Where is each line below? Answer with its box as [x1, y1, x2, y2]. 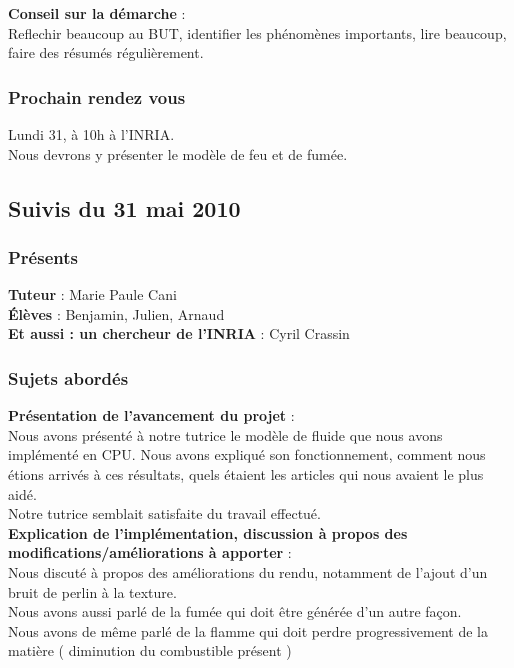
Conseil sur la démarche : [8, 3, 186, 23]
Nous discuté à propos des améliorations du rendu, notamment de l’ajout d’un [8, 561, 488, 582]
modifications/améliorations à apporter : [8, 542, 292, 563]
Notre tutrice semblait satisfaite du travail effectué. [8, 503, 321, 524]
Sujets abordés [8, 365, 129, 390]
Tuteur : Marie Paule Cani [8, 284, 177, 305]
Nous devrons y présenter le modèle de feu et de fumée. [8, 143, 348, 164]
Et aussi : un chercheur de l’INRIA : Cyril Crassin [8, 323, 350, 344]
